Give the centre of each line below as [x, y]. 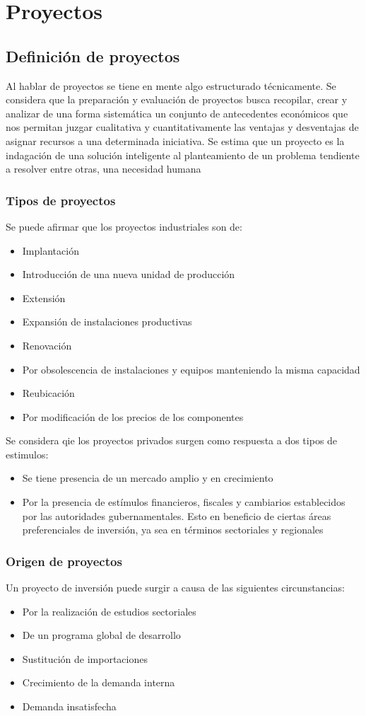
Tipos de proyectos [61, 200]
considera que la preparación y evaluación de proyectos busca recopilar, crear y [177, 99]
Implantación [51, 250]
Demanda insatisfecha [69, 706]
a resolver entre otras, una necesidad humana [104, 169]
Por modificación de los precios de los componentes [133, 416]
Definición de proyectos [93, 56]
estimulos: [27, 454]
